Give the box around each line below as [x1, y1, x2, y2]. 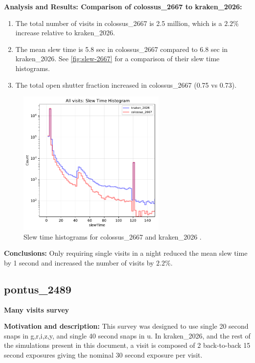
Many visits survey [4, 304, 70, 315]
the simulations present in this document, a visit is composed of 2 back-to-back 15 [4, 340, 251, 350]
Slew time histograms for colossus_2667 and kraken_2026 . [23, 231, 202, 242]
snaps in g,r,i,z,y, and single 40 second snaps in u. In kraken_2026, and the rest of [4, 330, 251, 340]
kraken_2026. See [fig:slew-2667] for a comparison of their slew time [15, 53, 220, 64]
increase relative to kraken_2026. [15, 27, 115, 38]
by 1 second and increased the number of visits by [4, 257, 154, 267]
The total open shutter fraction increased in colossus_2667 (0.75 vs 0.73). [15, 79, 237, 90]
